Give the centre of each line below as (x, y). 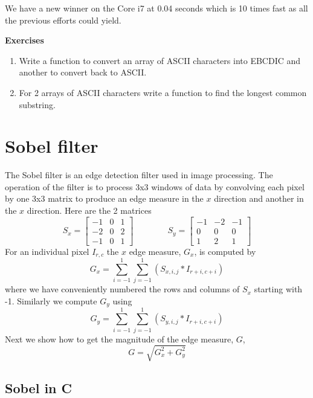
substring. (37, 104)
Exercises (24, 40)
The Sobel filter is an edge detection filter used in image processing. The (139, 175)
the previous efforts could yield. (63, 20)
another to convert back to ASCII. (83, 72)
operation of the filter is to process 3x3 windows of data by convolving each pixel (155, 186)
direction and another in (259, 198)
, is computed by (225, 251)
